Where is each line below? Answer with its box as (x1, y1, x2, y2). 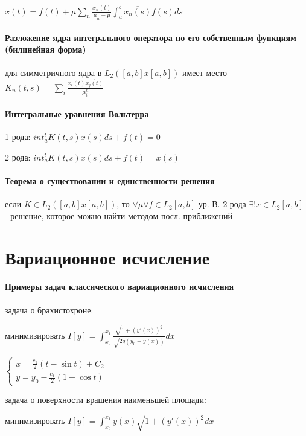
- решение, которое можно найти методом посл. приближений (5, 209, 232, 222)
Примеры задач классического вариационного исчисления (5, 280, 234, 293)
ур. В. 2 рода (198, 197, 246, 210)
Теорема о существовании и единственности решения (5, 175, 215, 187)
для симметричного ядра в (5, 66, 102, 79)
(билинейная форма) (5, 43, 86, 56)
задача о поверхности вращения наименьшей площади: (5, 393, 206, 406)
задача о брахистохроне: (5, 303, 94, 316)
